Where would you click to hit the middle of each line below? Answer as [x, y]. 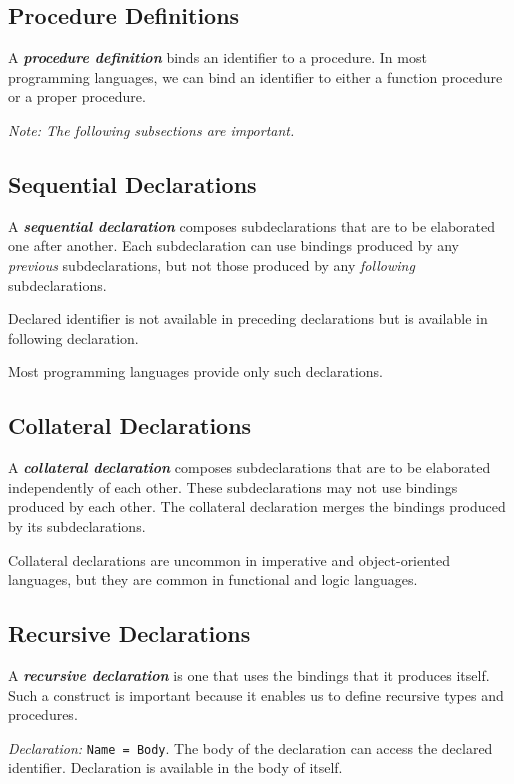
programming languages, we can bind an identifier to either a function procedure [255, 76]
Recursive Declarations [129, 633]
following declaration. [73, 337]
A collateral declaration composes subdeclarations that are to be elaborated [249, 467]
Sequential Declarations [132, 183]
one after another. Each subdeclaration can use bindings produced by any [233, 245]
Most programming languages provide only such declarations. [195, 371]
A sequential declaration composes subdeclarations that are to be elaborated [251, 225]
